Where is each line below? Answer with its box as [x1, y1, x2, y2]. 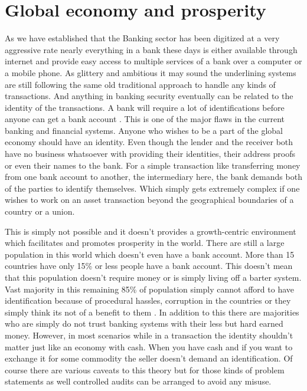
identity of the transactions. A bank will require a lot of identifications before [5, 101, 285, 113]
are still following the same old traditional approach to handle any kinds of [5, 78, 276, 90]
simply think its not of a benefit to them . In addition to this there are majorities [5, 305, 299, 318]
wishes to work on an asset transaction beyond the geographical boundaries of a [5, 193, 294, 206]
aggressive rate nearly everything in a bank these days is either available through [5, 43, 298, 55]
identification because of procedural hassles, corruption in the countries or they [5, 294, 291, 307]
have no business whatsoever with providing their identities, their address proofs [5, 147, 296, 160]
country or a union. [5, 205, 75, 218]
